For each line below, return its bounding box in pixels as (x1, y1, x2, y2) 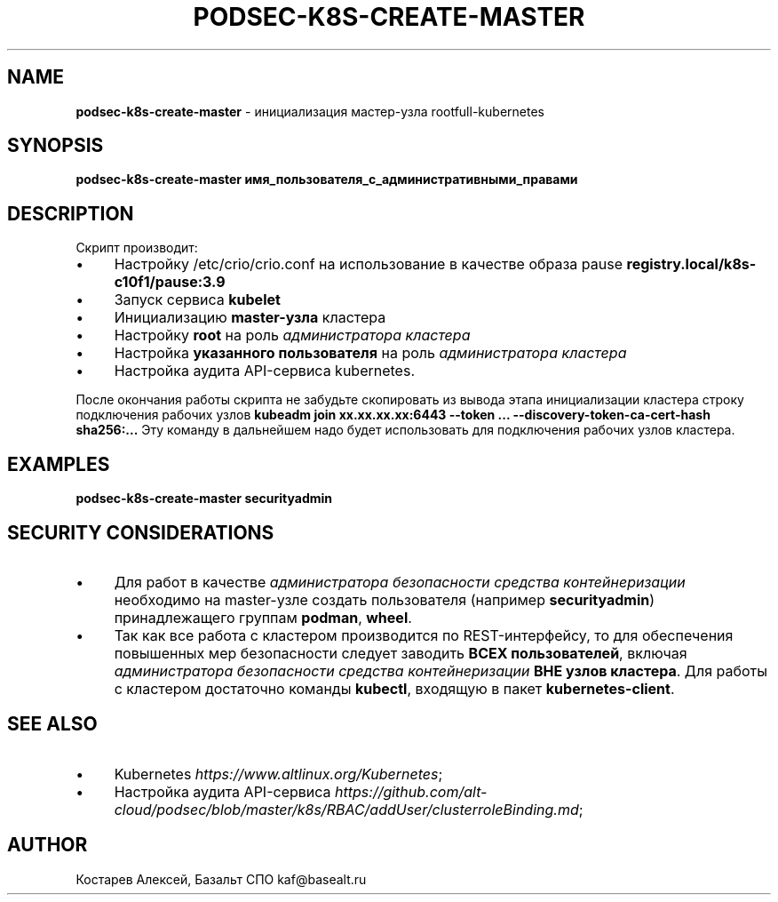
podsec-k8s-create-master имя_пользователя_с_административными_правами (75, 172, 578, 188)
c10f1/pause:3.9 (114, 273, 226, 291)
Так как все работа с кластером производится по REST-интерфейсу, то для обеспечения (114, 626, 734, 644)
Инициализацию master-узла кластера (114, 308, 386, 327)
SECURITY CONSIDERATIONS (7, 521, 274, 544)
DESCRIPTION (7, 202, 134, 225)
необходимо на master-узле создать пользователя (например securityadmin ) (114, 590, 655, 609)
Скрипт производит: (75, 240, 198, 256)
